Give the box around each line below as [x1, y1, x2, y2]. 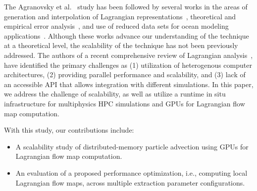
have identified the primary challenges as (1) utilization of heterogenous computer [4, 59, 252, 70]
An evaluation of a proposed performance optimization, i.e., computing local [15, 167, 248, 178]
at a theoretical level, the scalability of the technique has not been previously [4, 40, 238, 50]
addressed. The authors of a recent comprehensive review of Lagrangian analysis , [4, 49, 253, 60]
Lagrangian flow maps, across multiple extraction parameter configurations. [15, 177, 245, 188]
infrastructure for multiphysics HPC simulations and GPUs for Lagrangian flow [4, 98, 245, 108]
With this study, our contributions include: [4, 125, 134, 135]
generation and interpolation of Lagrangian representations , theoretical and [4, 11, 236, 21]
